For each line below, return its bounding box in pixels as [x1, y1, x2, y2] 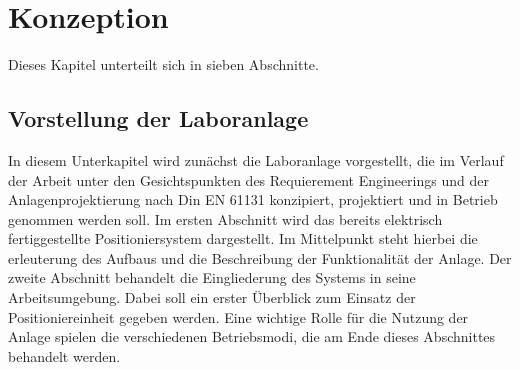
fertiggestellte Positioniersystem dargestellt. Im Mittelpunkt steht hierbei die [8, 228, 478, 249]
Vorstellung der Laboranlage [8, 103, 309, 134]
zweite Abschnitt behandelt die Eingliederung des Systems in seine [8, 267, 416, 288]
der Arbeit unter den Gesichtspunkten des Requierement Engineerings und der [8, 169, 489, 190]
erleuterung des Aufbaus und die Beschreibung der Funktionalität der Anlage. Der [8, 247, 512, 268]
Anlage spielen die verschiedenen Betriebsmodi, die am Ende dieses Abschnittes [8, 326, 496, 347]
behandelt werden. [8, 345, 121, 366]
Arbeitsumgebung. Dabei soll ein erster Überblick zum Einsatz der [8, 287, 416, 308]
